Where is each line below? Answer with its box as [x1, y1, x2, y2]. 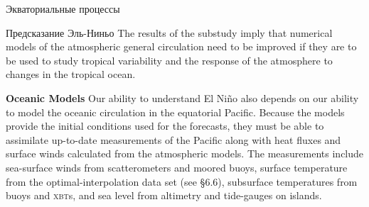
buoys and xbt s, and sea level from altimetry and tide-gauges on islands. [6, 188, 322, 203]
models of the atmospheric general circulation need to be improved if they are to [6, 39, 357, 54]
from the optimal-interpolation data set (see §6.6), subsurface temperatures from [6, 174, 358, 189]
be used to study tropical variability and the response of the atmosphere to [6, 52, 333, 67]
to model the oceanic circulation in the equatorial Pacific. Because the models [6, 104, 345, 119]
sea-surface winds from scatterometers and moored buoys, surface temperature [6, 160, 348, 174]
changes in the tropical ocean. [6, 67, 136, 82]
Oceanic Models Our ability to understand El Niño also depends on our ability [6, 90, 359, 105]
